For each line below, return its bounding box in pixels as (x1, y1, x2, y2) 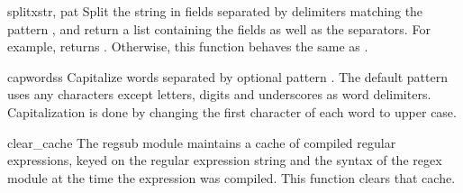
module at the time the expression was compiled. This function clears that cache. (7, 168, 456, 187)
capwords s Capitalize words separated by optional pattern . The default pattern (7, 67, 448, 86)
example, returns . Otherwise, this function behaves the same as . (7, 37, 368, 56)
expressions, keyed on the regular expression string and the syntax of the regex (7, 151, 442, 170)
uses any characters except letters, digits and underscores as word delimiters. (7, 85, 431, 104)
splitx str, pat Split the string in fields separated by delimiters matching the (7, 2, 423, 20)
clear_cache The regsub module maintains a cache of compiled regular (7, 133, 396, 152)
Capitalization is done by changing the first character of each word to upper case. (7, 102, 457, 121)
